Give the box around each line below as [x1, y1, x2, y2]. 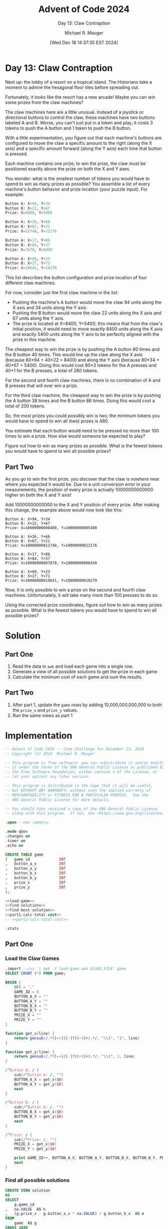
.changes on [5, 834, 30, 839]
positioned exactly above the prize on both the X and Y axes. [5, 165, 131, 171]
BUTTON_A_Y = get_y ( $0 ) [14, 1082, 64, 1087]
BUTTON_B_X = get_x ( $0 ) [14, 1109, 64, 1115]
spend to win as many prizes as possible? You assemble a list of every [5, 180, 150, 186]
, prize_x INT [5, 880, 66, 885]
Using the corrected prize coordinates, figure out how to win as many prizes [5, 602, 162, 607]
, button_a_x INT [5, 861, 66, 867]
